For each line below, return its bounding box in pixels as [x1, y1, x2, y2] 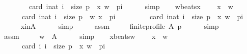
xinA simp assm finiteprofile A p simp [20, 21, 219, 31]
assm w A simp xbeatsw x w [4, 30, 168, 41]
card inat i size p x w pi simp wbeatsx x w [29, 1, 233, 11]
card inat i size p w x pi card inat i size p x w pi [21, 11, 243, 21]
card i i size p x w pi [21, 40, 105, 51]
